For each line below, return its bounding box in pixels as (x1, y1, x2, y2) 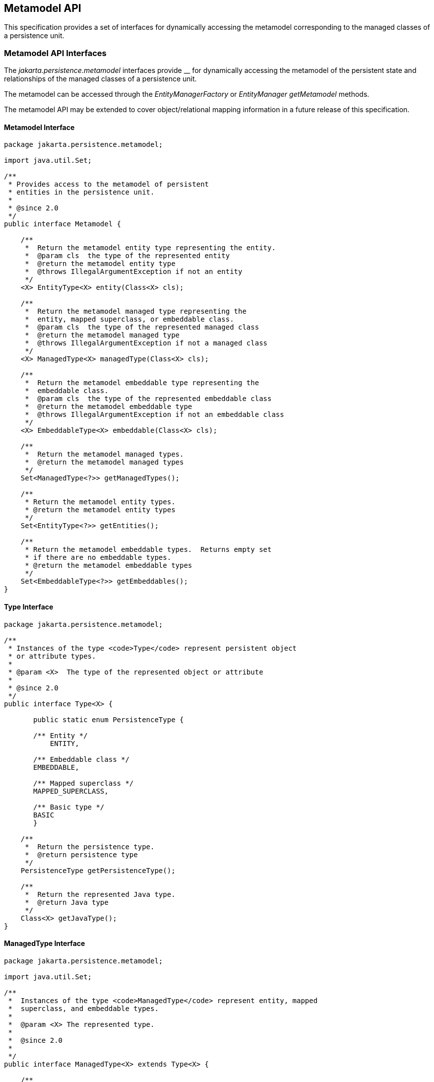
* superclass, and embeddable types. (8, 1004, 159, 1013)
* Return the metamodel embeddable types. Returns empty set (25, 545, 272, 554)
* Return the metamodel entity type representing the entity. (25, 244, 276, 252)
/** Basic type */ (33, 803, 105, 811)
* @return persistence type (25, 850, 138, 859)
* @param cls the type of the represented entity (25, 252, 230, 260)
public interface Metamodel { (4, 220, 122, 228)
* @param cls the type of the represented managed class (25, 323, 259, 332)
